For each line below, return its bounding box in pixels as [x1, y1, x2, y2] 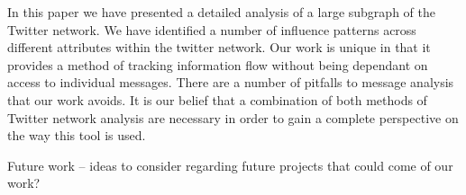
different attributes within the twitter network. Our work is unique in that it [7, 38, 431, 57]
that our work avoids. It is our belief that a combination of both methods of [7, 90, 427, 109]
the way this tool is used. [7, 126, 146, 145]
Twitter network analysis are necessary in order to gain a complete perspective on [7, 108, 459, 127]
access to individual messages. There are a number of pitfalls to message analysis [7, 73, 454, 92]
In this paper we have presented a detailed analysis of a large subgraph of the [7, 3, 435, 21]
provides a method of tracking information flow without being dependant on [7, 55, 428, 74]
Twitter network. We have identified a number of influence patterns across [7, 20, 416, 39]
